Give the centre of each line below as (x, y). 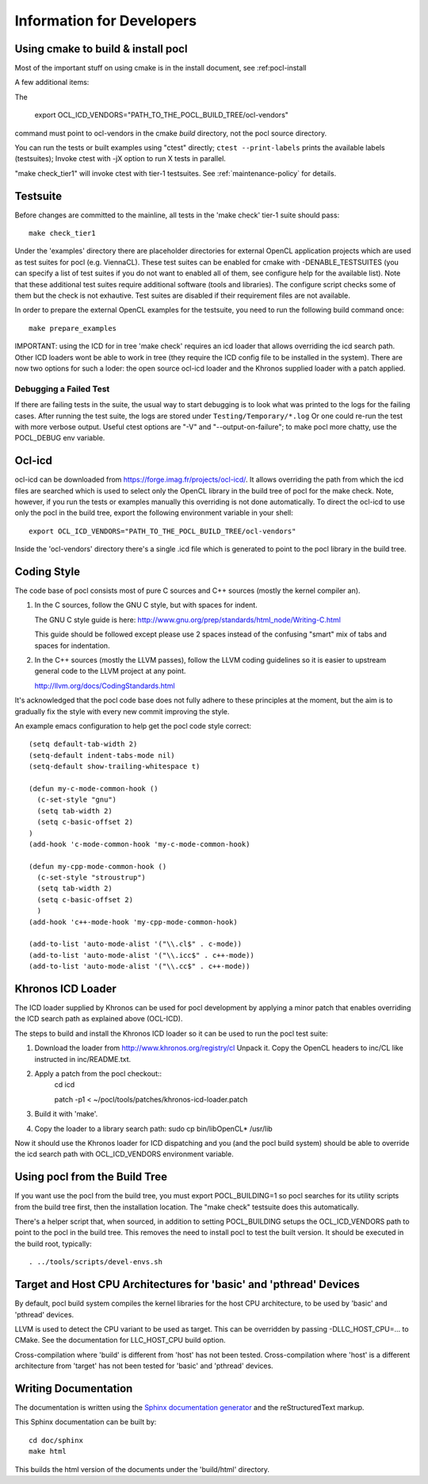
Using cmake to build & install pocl (101, 49)
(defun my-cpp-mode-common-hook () (98, 866)
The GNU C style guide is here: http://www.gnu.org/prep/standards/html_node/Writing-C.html (187, 620)
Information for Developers (106, 21)
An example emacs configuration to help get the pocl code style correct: (133, 725)
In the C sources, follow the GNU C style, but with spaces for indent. (146, 605)
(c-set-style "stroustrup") (92, 878)
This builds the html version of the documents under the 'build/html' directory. (142, 1469)
